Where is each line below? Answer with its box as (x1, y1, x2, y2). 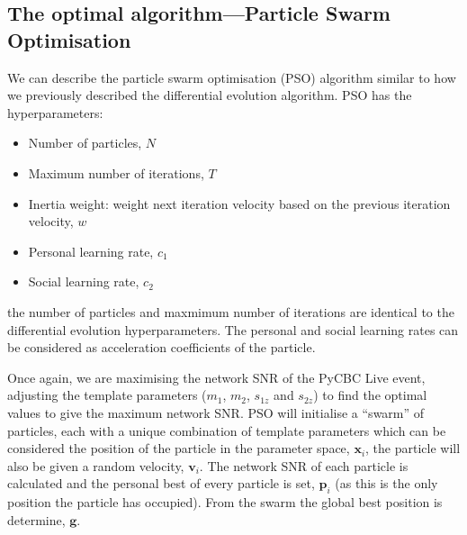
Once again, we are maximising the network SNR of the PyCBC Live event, (7, 367, 426, 386)
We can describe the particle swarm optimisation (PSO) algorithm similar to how (7, 68, 456, 86)
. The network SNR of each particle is (199, 456, 409, 475)
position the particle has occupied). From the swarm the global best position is (7, 493, 443, 512)
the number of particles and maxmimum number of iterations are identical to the (7, 302, 454, 321)
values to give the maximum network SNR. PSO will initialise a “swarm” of (7, 403, 425, 422)
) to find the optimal (313, 385, 427, 404)
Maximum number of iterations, (28, 163, 204, 182)
